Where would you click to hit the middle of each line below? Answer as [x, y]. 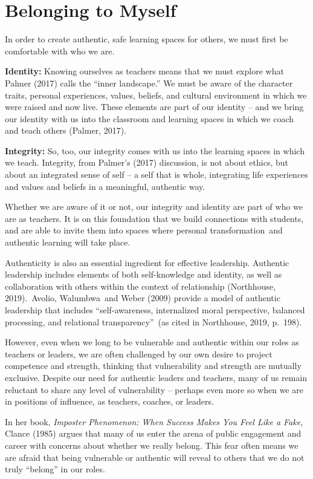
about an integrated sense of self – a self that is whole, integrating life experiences [156, 174]
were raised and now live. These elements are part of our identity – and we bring [154, 107]
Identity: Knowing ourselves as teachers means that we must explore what [144, 71]
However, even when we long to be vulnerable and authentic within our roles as [152, 342]
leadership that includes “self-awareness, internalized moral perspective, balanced [155, 310]
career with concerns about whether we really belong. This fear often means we [152, 445]
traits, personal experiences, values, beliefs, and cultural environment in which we [156, 95]
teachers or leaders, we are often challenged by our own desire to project [139, 354]
